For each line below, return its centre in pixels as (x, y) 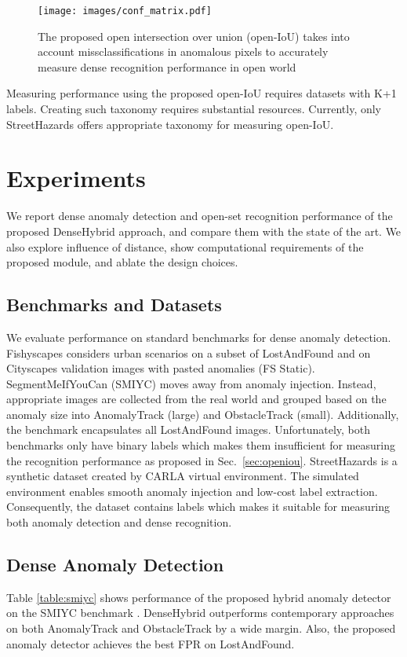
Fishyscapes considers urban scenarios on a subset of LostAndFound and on (189, 352)
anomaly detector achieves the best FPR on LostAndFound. (151, 643)
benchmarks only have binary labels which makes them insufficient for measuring (201, 445)
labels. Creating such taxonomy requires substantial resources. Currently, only (194, 109)
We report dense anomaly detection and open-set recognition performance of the (200, 216)
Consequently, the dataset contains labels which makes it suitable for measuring (198, 507)
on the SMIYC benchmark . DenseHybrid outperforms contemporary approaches (200, 613)
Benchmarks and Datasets (114, 305)
